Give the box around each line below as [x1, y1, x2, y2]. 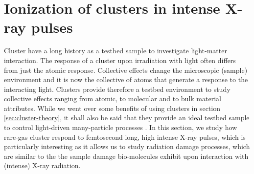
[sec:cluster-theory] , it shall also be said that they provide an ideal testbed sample [4, 112, 250, 123]
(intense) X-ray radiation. [4, 160, 81, 171]
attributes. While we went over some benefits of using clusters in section [4, 103, 220, 113]
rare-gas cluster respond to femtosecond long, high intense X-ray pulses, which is [4, 131, 246, 142]
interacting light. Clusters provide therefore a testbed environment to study [4, 84, 231, 94]
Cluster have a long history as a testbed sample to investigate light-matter [4, 45, 227, 56]
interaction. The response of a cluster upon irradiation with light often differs [4, 55, 236, 65]
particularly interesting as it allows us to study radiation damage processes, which [4, 141, 250, 152]
